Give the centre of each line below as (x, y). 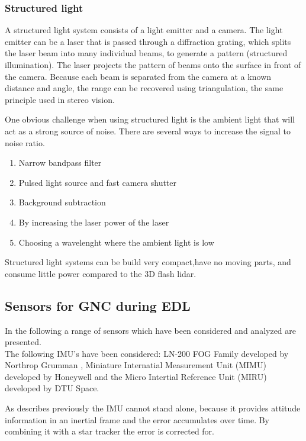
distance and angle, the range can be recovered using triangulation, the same (144, 88)
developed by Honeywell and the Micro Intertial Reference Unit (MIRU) (136, 376)
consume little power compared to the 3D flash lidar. (101, 273)
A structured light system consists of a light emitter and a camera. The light (144, 30)
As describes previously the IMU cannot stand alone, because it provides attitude (153, 408)
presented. (23, 342)
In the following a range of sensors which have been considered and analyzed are (150, 330)
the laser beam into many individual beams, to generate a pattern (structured (146, 53)
